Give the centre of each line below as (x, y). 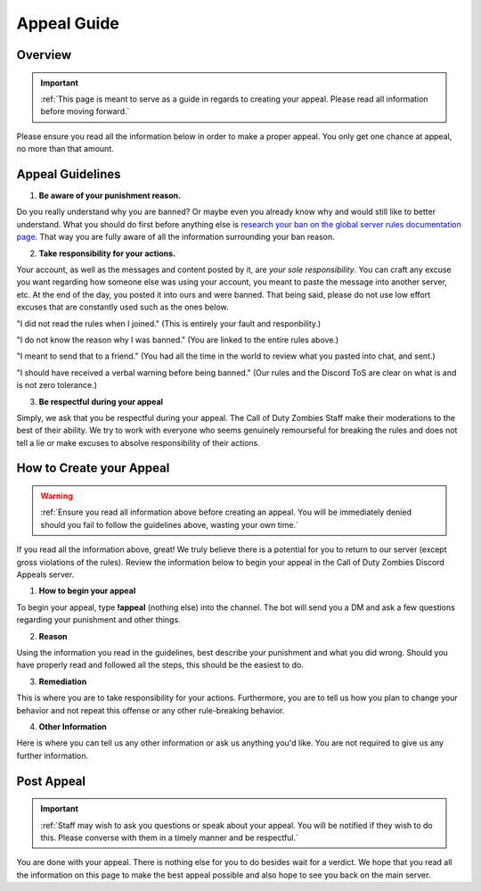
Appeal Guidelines (69, 174)
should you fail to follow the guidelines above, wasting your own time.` (169, 524)
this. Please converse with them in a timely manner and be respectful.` (169, 837)
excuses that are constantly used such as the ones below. (122, 307)
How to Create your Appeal (93, 468)
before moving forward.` (85, 111)
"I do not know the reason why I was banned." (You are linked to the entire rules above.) (178, 340)
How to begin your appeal (87, 591)
